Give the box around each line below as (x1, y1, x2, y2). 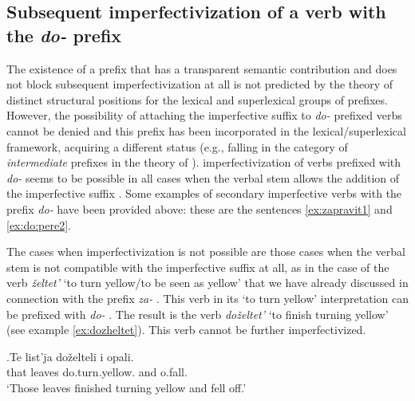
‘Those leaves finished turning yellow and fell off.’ (6, 379, 247, 395)
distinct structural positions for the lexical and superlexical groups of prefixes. (6, 91, 388, 108)
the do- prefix (6, 22, 122, 47)
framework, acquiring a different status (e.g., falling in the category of (6, 138, 348, 155)
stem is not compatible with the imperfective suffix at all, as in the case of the (6, 258, 389, 275)
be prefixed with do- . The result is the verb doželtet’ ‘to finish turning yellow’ (6, 305, 389, 322)
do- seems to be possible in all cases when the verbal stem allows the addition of (6, 169, 400, 186)
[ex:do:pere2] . (6, 216, 71, 233)
